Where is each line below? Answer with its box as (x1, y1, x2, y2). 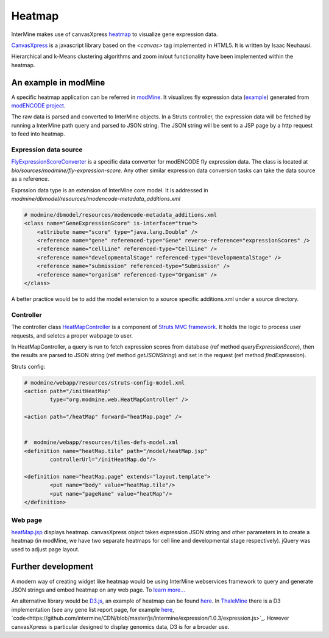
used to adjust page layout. (11, 545, 80, 553)
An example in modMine (11, 77, 105, 88)
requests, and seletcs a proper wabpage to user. (11, 332, 133, 339)
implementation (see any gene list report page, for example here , (11, 606, 175, 613)
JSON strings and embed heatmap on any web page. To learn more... (11, 586, 186, 593)
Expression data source (11, 145, 83, 154)
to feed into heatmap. (11, 130, 65, 137)
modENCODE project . (11, 102, 66, 109)
